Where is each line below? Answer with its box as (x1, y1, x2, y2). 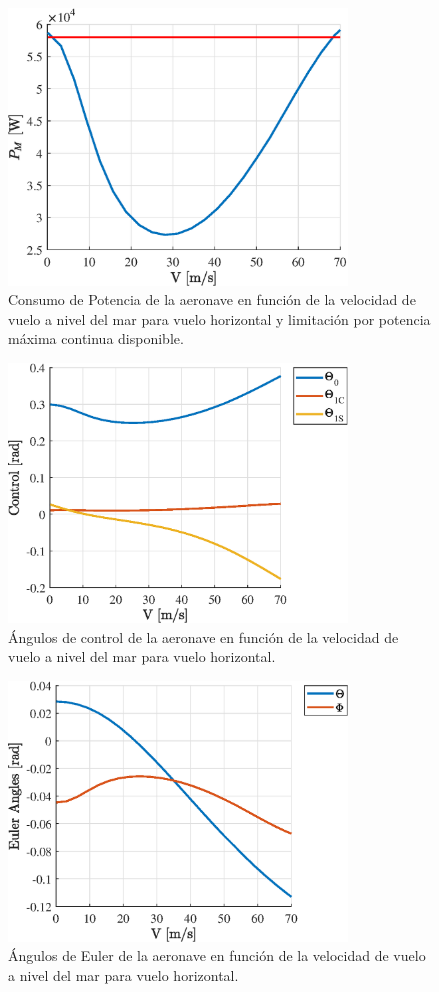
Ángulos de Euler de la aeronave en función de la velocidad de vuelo (8, 945, 426, 966)
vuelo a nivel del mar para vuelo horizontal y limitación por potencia (8, 308, 431, 329)
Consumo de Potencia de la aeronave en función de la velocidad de (8, 289, 416, 310)
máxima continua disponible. (8, 328, 184, 349)
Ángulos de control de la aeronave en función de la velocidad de (8, 626, 399, 647)
